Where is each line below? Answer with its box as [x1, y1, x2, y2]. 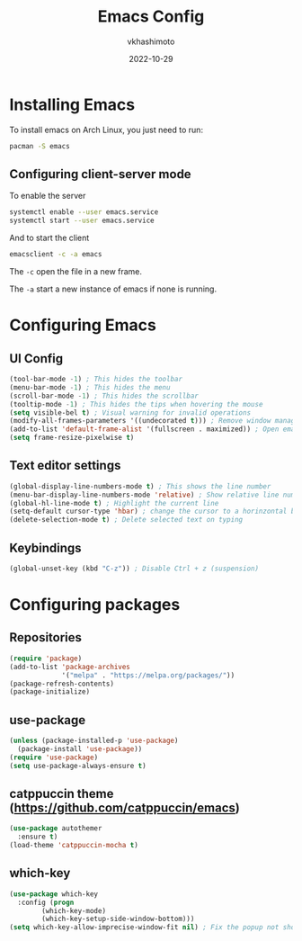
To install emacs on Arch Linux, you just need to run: [9, 124, 204, 135]
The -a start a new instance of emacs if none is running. [9, 283, 218, 294]
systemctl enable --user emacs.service [9, 208, 159, 217]
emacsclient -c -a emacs [9, 250, 102, 259]
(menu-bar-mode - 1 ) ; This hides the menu [9, 382, 171, 392]
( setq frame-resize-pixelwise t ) [9, 434, 135, 443]
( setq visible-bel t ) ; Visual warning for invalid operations [9, 408, 252, 417]
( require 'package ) [9, 654, 83, 663]
